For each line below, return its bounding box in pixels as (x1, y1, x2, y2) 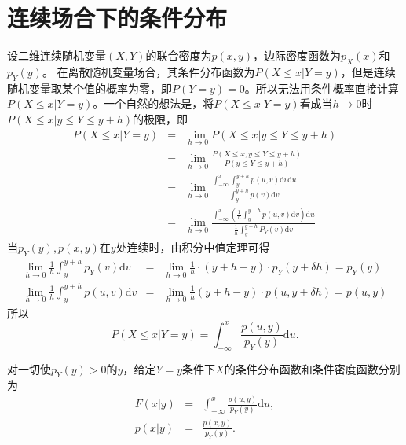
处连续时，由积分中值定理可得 (115, 239, 270, 256)
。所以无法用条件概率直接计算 (244, 79, 399, 96)
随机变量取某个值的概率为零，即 (7, 79, 172, 96)
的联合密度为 (145, 47, 212, 64)
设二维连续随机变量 (7, 47, 106, 64)
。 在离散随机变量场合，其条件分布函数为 (42, 63, 255, 79)
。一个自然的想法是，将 (93, 95, 214, 112)
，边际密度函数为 (253, 47, 342, 64)
